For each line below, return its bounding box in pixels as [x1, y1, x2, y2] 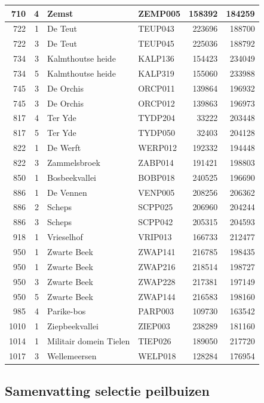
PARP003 [138, 305, 174, 317]
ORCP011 [138, 81, 175, 94]
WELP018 [138, 349, 176, 362]
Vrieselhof [47, 231, 83, 243]
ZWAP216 [138, 260, 176, 272]
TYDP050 [138, 126, 176, 139]
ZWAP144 [138, 290, 176, 302]
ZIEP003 [138, 320, 170, 332]
